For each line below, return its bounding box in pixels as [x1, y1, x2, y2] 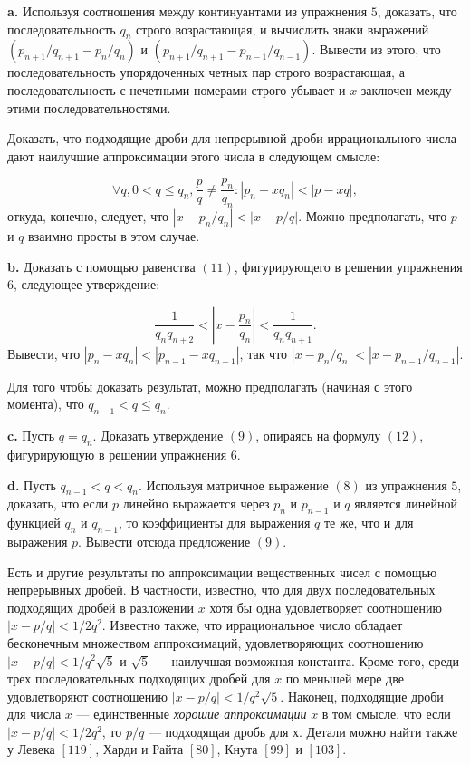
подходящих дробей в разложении [7, 597, 195, 616]
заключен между [360, 80, 452, 99]
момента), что [7, 394, 84, 413]
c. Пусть [7, 426, 55, 445]
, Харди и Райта [95, 740, 184, 759]
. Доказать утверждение [92, 426, 224, 445]
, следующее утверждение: [14, 275, 160, 294]
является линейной [354, 494, 457, 513]
